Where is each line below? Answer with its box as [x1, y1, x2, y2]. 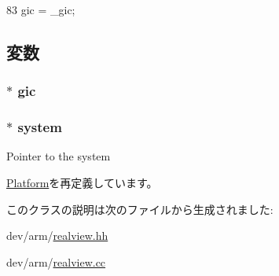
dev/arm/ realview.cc [6, 253, 106, 270]
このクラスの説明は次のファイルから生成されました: [6, 201, 273, 217]
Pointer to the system [6, 148, 111, 164]
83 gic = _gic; [6, 2, 75, 17]
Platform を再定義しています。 [6, 175, 158, 191]
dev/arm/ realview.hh [6, 227, 108, 244]
